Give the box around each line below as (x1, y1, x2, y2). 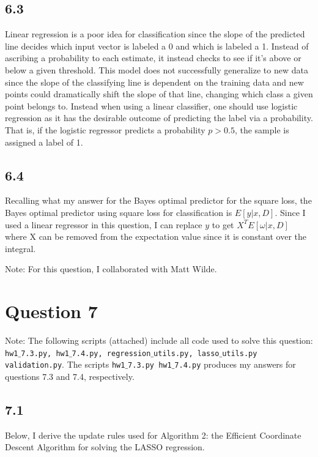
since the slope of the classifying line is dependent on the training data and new (5, 75, 304, 88)
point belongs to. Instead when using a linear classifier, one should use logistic (5, 99, 298, 112)
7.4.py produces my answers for (174, 358, 296, 371)
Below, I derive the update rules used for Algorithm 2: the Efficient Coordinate (5, 428, 301, 441)
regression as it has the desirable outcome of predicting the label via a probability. (5, 111, 313, 124)
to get (212, 218, 234, 231)
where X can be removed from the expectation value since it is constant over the (5, 230, 307, 243)
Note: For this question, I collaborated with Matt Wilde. (5, 262, 217, 275)
